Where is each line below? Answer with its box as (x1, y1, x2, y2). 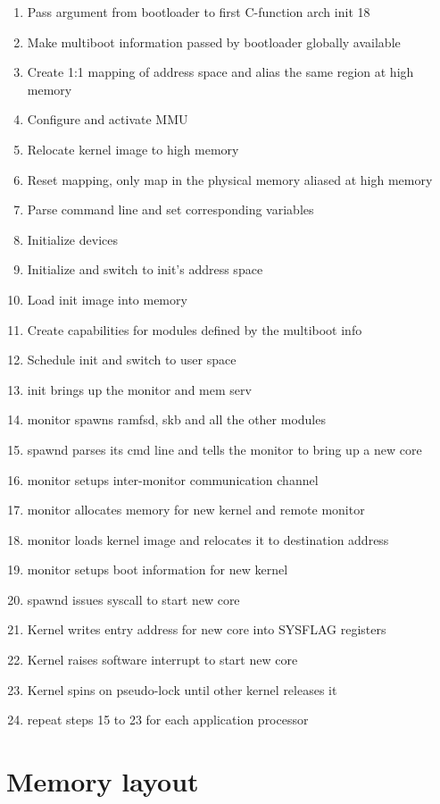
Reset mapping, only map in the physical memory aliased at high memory (27, 170, 433, 188)
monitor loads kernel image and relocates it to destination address (27, 530, 389, 549)
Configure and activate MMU (27, 110, 188, 129)
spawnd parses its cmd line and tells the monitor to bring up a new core (27, 440, 422, 458)
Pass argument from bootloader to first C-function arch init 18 (27, 3, 370, 21)
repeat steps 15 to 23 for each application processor (27, 710, 309, 729)
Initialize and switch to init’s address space (27, 260, 263, 279)
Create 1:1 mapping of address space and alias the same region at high (27, 63, 414, 81)
